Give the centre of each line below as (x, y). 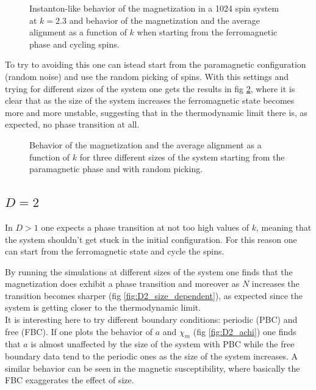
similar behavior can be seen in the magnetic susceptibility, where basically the (153, 368)
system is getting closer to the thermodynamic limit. (103, 307)
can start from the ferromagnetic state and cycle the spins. (115, 251)
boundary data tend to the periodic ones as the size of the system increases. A (152, 356)
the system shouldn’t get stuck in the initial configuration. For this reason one (151, 239)
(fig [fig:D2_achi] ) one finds (245, 331)
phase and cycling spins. (74, 44)
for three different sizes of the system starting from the (182, 157)
